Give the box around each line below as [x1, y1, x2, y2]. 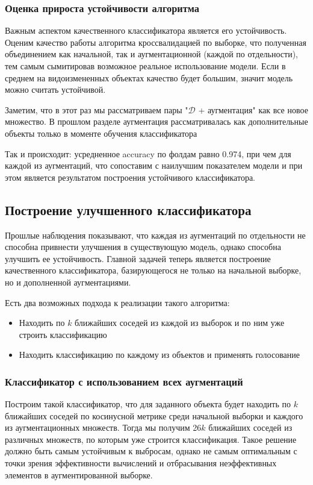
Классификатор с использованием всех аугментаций [5, 374, 243, 389]
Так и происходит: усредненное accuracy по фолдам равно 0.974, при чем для [5, 147, 291, 160]
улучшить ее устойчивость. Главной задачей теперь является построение [5, 252, 271, 264]
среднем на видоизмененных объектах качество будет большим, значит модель [5, 71, 293, 84]
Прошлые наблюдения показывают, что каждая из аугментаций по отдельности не [5, 228, 306, 241]
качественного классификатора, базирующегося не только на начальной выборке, [5, 264, 302, 277]
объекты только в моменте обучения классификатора [5, 127, 197, 139]
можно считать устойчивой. [5, 83, 106, 96]
